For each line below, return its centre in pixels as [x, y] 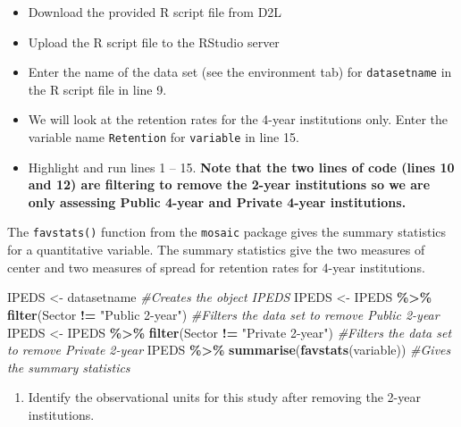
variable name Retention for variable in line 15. [163, 137]
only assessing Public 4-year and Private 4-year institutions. [217, 201]
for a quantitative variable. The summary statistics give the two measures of [216, 250]
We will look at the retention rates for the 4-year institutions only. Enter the [238, 119]
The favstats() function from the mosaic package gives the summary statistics [227, 232]
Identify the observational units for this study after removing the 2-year [224, 397]
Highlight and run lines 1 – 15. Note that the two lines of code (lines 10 [241, 167]
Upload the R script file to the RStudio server [154, 42]
